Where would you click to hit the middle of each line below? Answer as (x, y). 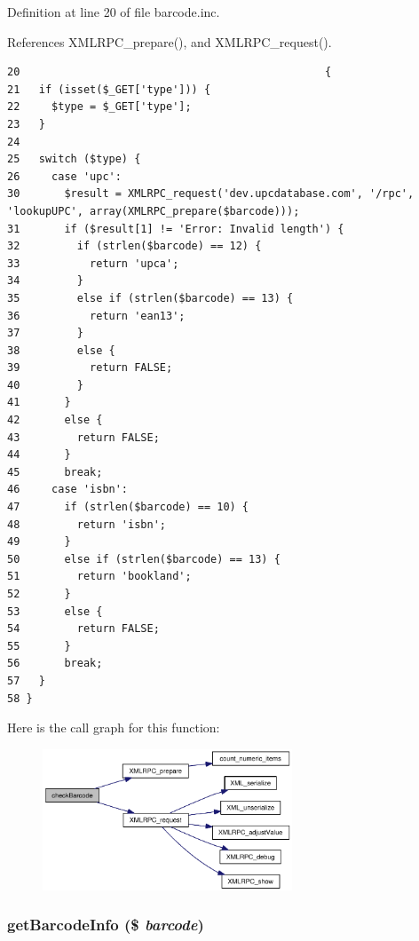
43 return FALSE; (83, 437)
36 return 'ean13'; (96, 316)
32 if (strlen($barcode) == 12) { (134, 246)
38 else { (61, 350)
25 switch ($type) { (74, 159)
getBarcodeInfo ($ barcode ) (106, 925)
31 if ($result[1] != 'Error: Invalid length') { (176, 229)
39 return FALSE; (90, 368)
